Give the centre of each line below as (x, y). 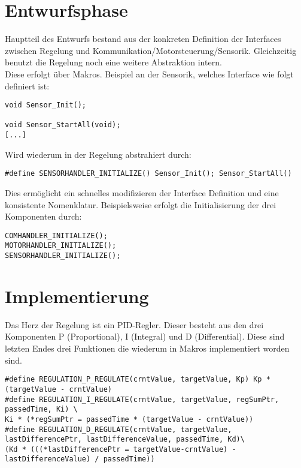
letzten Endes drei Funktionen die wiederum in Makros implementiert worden (147, 348)
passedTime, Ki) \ (41, 409)
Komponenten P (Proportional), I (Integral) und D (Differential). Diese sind (145, 336)
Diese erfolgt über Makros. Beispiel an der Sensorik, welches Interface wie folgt (149, 73)
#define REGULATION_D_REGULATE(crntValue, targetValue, (118, 429)
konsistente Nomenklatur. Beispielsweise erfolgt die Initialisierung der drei (141, 204)
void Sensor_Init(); (46, 105)
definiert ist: (27, 85)
